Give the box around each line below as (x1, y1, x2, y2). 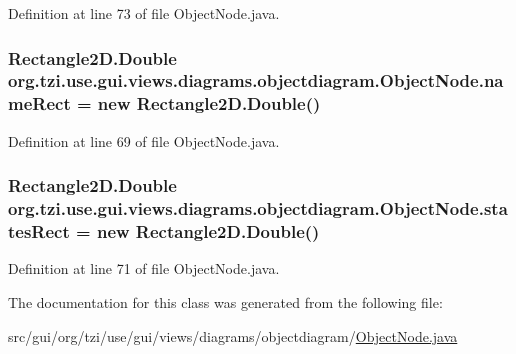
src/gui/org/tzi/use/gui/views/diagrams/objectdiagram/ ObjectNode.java (8, 325, 458, 346)
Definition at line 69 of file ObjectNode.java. (8, 130, 280, 151)
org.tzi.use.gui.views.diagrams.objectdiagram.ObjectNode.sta (8, 196, 508, 221)
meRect (8, 91, 71, 116)
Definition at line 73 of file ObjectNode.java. (8, 3, 280, 23)
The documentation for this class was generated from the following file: (8, 291, 443, 312)
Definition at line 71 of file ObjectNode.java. (8, 258, 280, 279)
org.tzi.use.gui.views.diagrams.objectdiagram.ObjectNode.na (8, 68, 504, 93)
